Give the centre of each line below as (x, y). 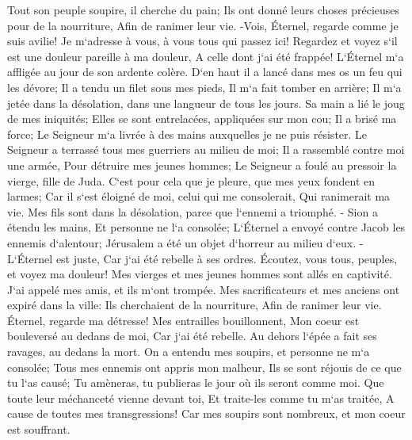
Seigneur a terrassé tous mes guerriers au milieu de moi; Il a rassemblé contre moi (206, 149)
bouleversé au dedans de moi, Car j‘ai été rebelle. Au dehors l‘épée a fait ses (192, 336)
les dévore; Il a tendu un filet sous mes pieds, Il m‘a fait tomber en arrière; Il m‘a (204, 87)
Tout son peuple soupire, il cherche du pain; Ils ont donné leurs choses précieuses (204, 10)
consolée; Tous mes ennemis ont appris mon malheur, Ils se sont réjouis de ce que (204, 367)
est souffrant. (39, 429)
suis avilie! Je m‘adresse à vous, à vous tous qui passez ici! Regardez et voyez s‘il (202, 41)
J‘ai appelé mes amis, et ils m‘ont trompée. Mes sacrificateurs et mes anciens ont (204, 289)
